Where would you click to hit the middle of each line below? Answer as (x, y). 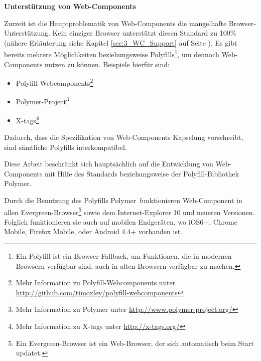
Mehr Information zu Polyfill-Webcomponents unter (96, 283)
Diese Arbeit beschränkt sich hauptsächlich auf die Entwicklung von (109, 164)
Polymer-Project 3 (42, 101)
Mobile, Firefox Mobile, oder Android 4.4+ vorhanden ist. (93, 231)
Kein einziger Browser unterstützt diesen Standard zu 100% (144, 33)
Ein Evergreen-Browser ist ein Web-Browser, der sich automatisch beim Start (135, 343)
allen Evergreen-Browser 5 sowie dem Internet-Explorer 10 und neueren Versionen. (129, 211)
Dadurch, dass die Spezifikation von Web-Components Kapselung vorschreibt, (124, 137)
